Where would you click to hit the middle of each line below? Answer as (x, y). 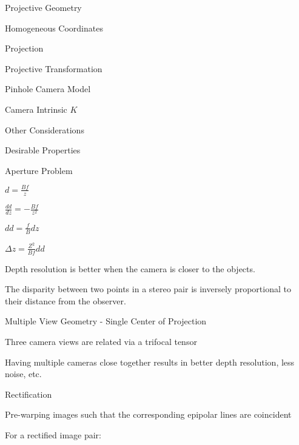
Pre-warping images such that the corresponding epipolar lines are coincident (148, 414)
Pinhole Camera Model (48, 89)
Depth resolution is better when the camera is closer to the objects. (130, 268)
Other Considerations (45, 129)
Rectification (29, 394)
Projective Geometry (43, 7)
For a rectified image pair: (53, 434)
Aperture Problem (39, 170)
